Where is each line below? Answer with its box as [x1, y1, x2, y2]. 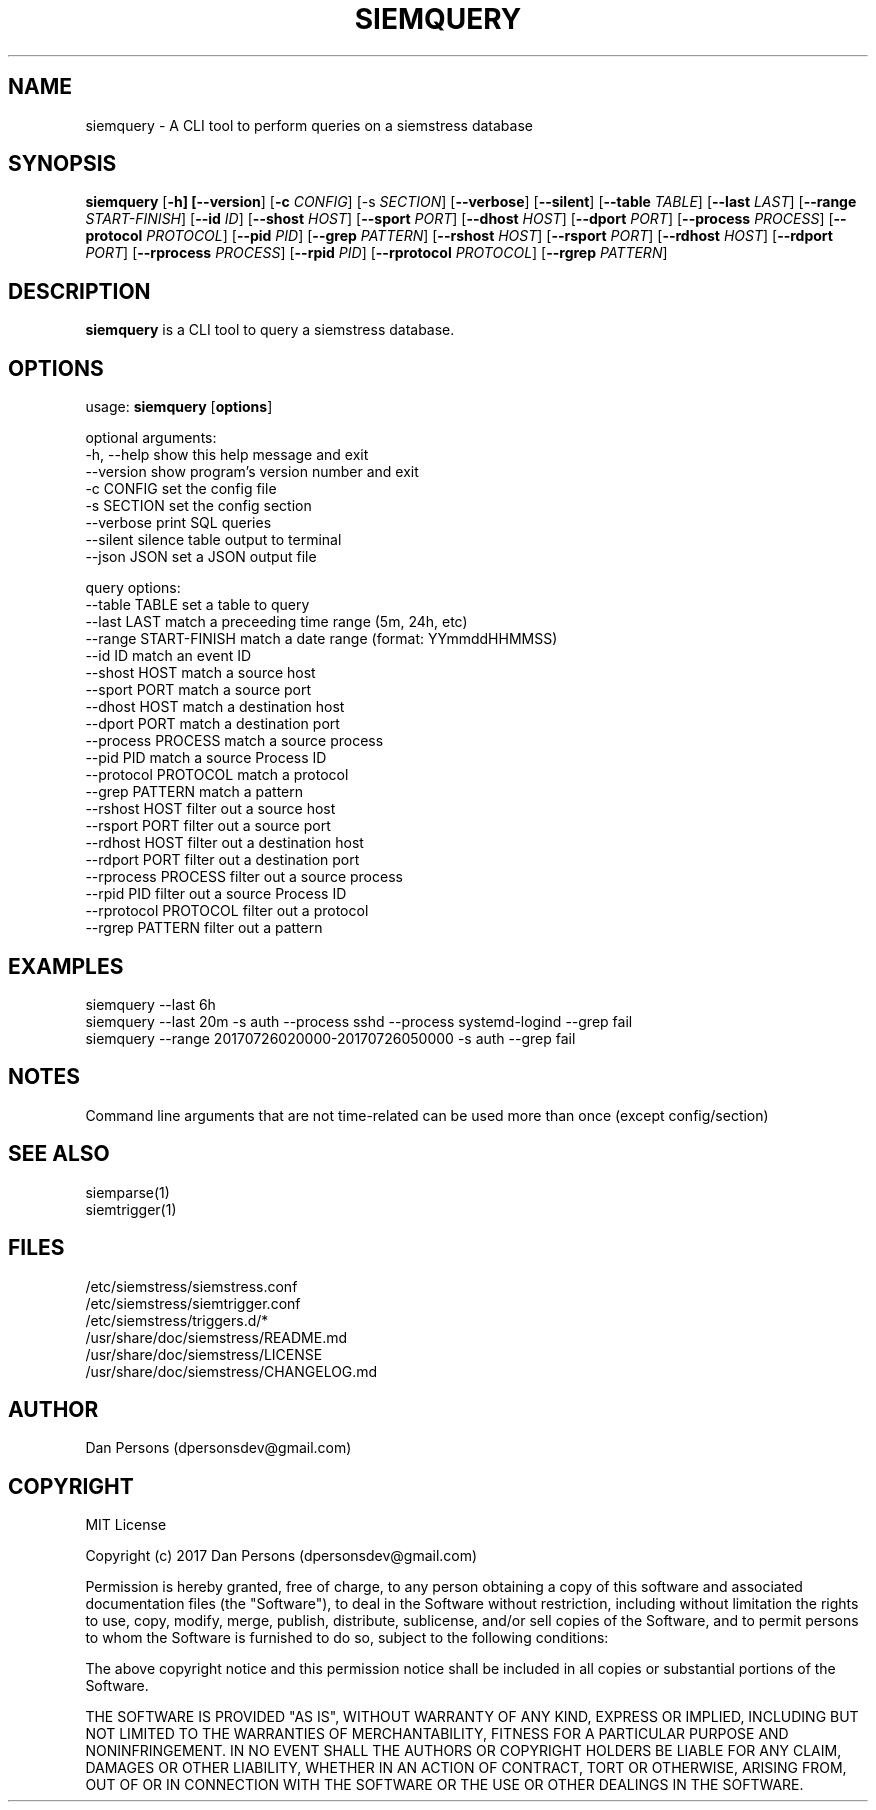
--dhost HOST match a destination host [85, 698, 345, 716]
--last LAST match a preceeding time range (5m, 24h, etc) [85, 613, 468, 631]
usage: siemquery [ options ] [85, 398, 273, 416]
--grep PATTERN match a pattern [85, 783, 304, 801]
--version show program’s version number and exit [85, 463, 419, 481]
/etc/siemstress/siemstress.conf [85, 1277, 298, 1295]
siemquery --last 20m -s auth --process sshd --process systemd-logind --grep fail [85, 1012, 633, 1030]
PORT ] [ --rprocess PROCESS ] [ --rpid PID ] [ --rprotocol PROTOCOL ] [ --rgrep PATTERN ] [85, 244, 668, 262]
